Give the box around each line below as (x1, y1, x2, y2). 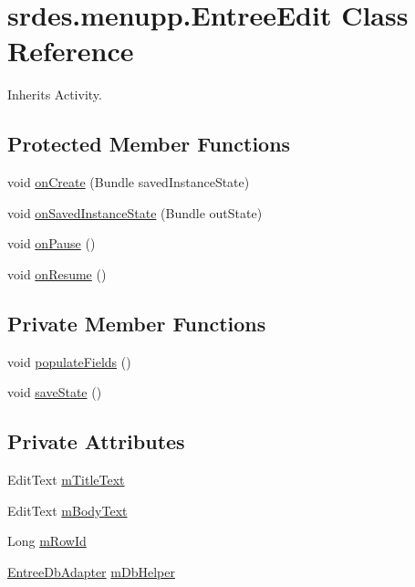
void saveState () (7, 383, 102, 402)
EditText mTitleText (7, 470, 125, 489)
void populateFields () (7, 351, 131, 371)
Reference (7, 32, 134, 69)
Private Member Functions (7, 309, 266, 337)
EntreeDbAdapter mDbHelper (7, 561, 175, 581)
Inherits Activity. (7, 85, 102, 104)
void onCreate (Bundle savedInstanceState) (7, 173, 250, 192)
